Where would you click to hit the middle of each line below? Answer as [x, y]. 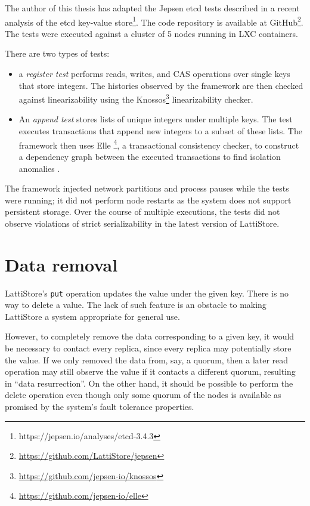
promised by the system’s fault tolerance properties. [100, 406]
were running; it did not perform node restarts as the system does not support [148, 200]
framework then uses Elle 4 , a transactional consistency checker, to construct [159, 144]
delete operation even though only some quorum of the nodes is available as [143, 395]
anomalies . [39, 168]
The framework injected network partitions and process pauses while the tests [147, 188]
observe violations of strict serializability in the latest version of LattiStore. [142, 223]
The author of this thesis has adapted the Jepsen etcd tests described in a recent [152, 8]
